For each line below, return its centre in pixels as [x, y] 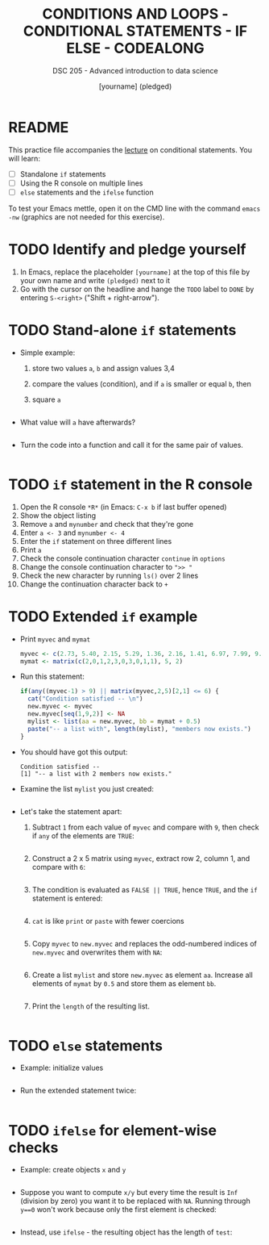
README [39, 127]
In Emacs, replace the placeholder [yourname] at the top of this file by [135, 272]
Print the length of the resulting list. [91, 1006]
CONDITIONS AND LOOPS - [135, 14]
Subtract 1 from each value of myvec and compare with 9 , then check [145, 827]
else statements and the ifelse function [87, 192]
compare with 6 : [59, 867]
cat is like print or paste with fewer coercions [108, 921]
